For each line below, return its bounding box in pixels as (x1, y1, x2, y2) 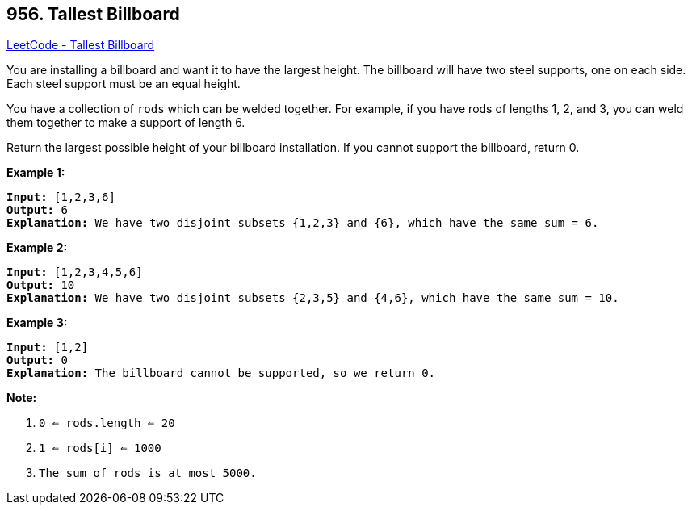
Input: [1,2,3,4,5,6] (6, 266, 143, 279)
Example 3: (6, 316, 68, 330)
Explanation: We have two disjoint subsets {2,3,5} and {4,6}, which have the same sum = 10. (6, 291, 619, 305)
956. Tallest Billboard (6, 4, 180, 24)
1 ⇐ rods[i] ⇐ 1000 (39, 442, 161, 455)
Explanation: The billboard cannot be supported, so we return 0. (6, 366, 436, 380)
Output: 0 (6, 354, 68, 367)
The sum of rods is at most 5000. (39, 467, 257, 480)
